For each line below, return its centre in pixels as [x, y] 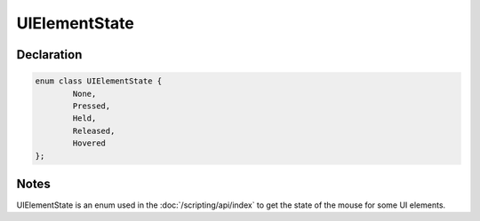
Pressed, [92, 106]
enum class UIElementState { [99, 81]
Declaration [49, 55]
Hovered [89, 143]
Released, [94, 130]
